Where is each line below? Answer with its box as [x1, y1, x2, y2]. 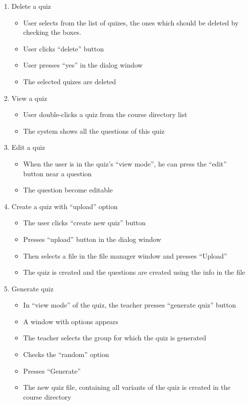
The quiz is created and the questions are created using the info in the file [23, 267, 246, 277]
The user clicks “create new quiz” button [23, 217, 146, 228]
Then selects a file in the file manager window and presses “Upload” [23, 250, 227, 261]
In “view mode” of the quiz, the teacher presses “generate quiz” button [23, 300, 236, 310]
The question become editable [23, 185, 113, 195]
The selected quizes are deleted [23, 76, 116, 86]
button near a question [23, 168, 92, 178]
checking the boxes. [23, 27, 81, 37]
